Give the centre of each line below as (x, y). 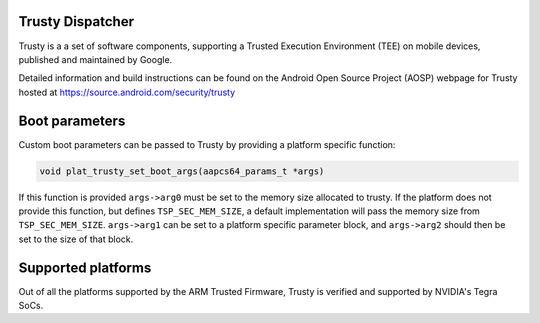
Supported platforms (85, 267)
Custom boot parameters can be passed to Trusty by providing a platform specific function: (207, 144)
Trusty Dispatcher (76, 21)
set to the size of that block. (76, 239)
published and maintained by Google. (95, 59)
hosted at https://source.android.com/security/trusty (127, 92)
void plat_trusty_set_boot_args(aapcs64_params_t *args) (182, 171)
